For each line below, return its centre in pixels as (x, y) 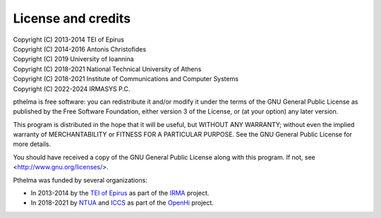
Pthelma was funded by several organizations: (80, 180)
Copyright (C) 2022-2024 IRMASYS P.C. (72, 89)
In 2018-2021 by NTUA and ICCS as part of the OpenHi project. (122, 203)
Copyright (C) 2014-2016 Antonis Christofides (80, 49)
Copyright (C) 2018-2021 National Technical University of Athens (107, 69)
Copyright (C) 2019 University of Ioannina (73, 59)
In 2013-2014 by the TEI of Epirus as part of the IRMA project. (120, 193)
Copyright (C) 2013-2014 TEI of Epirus (69, 40)
